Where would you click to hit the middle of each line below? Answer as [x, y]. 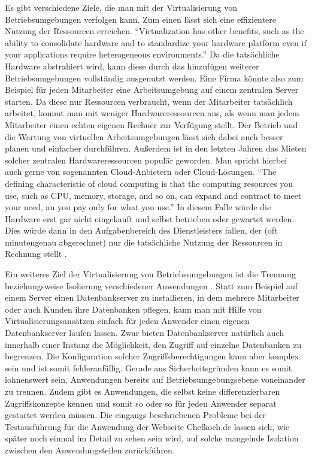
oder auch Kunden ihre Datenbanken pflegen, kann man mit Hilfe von [133, 309]
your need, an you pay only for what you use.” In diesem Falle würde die [138, 207]
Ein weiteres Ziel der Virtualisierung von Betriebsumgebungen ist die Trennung [150, 274]
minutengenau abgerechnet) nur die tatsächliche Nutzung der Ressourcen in [144, 242]
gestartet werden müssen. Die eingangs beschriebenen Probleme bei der [136, 415]
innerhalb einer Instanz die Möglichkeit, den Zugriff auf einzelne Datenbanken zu [153, 344]
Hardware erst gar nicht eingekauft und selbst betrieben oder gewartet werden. [150, 218]
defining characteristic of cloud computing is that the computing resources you [149, 183]
